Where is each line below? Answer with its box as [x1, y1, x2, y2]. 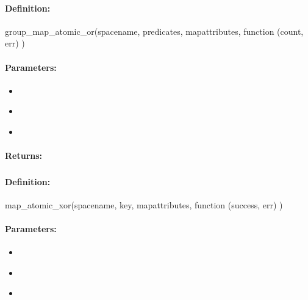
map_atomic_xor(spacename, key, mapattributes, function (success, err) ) [5, 198, 283, 211]
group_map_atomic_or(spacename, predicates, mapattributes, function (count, [5, 24, 304, 37]
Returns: [5, 149, 43, 162]
